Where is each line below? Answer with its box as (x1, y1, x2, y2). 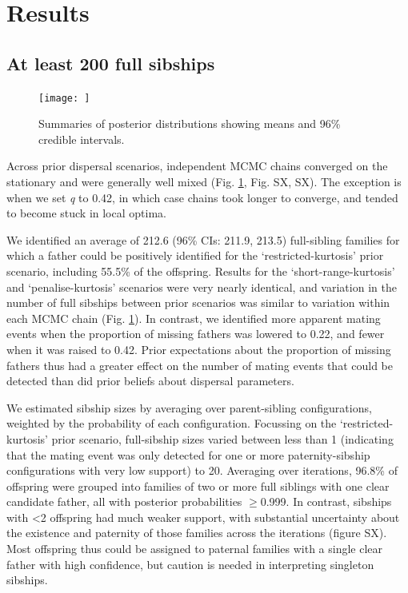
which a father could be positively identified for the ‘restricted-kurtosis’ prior (6, 247, 384, 264)
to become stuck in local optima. (6, 205, 166, 221)
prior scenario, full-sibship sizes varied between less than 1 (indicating (51, 430, 394, 447)
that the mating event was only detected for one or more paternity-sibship (6, 446, 370, 463)
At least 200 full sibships (6, 50, 215, 75)
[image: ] (38, 92, 90, 104)
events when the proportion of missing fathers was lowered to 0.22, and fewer (6, 325, 385, 342)
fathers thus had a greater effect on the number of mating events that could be (6, 356, 393, 373)
